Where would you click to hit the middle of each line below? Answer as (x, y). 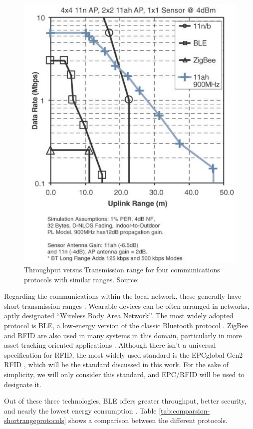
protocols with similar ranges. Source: (82, 279)
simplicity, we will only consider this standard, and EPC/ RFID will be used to (124, 374)
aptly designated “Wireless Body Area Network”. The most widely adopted (119, 316)
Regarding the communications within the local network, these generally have (123, 296)
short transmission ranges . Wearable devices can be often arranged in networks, (127, 306)
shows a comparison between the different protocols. (148, 420)
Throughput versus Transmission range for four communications (122, 270)
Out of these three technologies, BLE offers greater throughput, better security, (125, 401)
